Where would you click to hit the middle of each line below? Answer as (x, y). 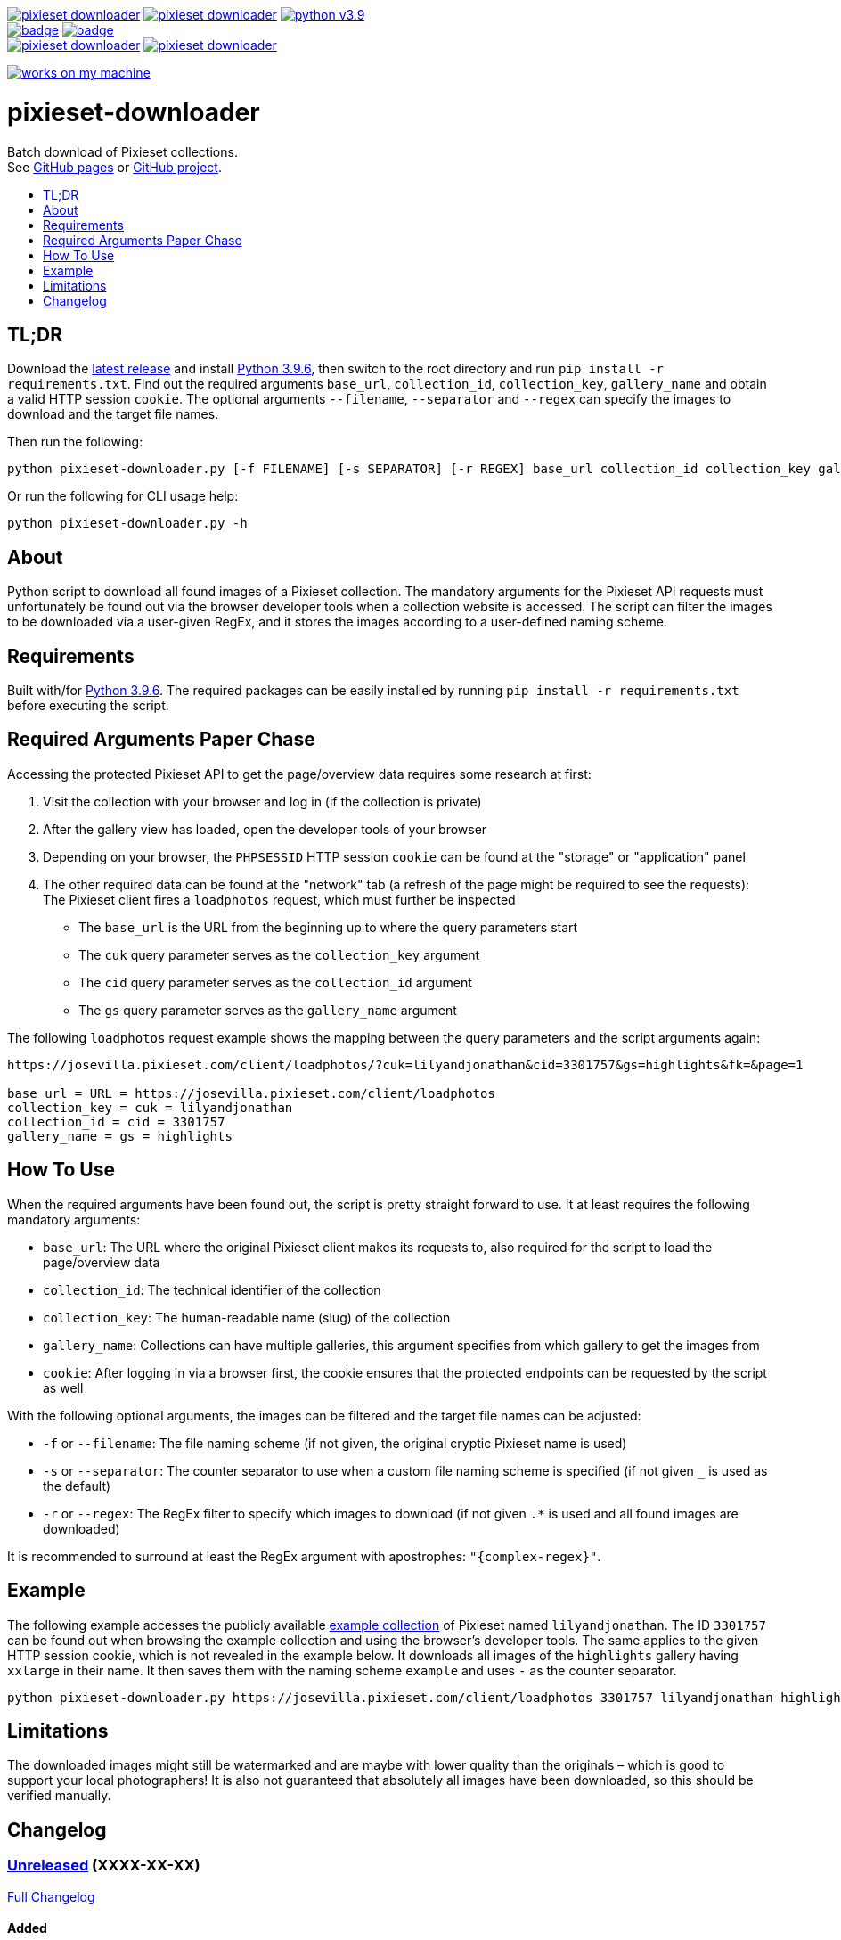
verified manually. (59, 1796)
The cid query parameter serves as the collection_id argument (275, 982)
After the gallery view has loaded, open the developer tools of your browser (265, 829)
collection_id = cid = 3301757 (116, 1121)
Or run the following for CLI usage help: (123, 496)
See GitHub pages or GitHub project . (114, 167)
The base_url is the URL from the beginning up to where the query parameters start (328, 927)
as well (63, 1387)
